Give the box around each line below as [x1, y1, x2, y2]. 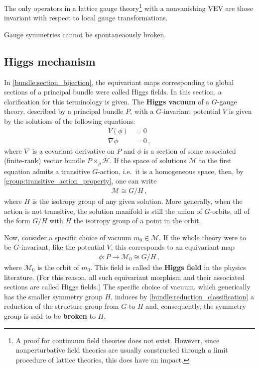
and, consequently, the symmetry [145, 301, 246, 311]
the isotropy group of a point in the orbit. [73, 215, 201, 226]
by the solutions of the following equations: [4, 116, 135, 126]
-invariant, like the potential [19, 242, 105, 252]
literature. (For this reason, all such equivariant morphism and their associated [4, 272, 245, 282]
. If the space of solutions [110, 155, 187, 166]
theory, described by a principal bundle [4, 106, 124, 116]
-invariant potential [161, 106, 221, 116]
